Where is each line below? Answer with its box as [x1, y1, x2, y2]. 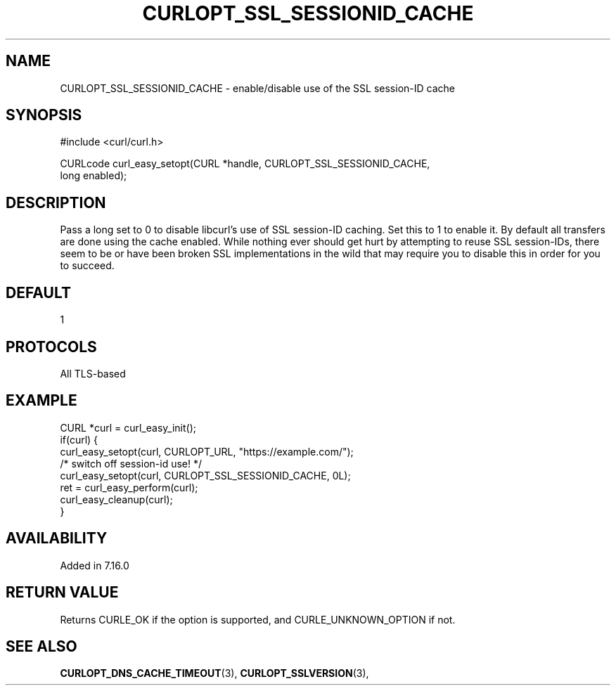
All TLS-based [60, 367, 126, 380]
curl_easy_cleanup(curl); [60, 493, 173, 505]
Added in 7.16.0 [60, 559, 129, 571]
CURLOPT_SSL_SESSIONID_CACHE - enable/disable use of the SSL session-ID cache [60, 82, 455, 94]
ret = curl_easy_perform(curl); [60, 481, 198, 493]
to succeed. [60, 259, 115, 272]
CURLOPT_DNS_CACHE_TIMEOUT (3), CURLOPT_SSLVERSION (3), [60, 667, 369, 680]
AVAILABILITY [6, 529, 108, 548]
